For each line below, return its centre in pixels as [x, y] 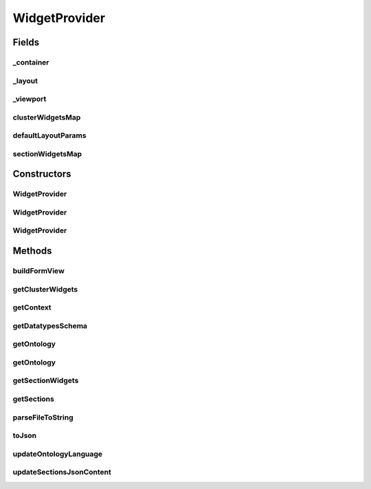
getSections [33, 399]
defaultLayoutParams [49, 135]
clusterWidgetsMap [47, 117]
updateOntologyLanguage [58, 454]
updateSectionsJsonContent [62, 472]
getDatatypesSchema [50, 325]
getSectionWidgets [46, 380]
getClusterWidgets [45, 289]
